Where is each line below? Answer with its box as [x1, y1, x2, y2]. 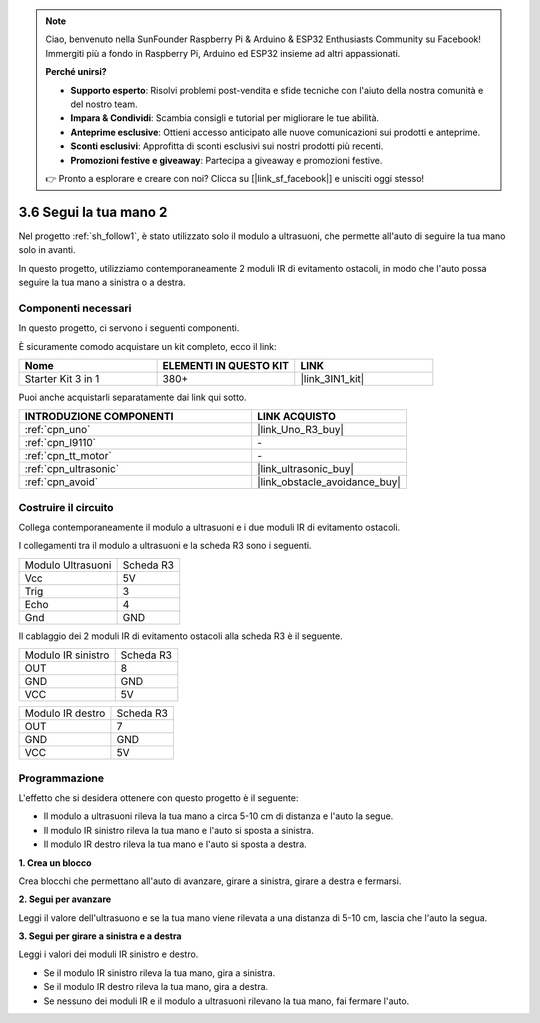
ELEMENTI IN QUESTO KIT [162, 358, 290, 372]
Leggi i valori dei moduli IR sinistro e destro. [18, 948, 199, 960]
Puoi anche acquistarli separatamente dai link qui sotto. [18, 391, 247, 403]
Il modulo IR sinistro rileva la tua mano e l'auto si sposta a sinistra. [43, 824, 314, 836]
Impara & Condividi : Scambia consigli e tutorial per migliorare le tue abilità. [70, 112, 380, 124]
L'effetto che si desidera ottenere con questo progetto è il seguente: [18, 791, 299, 804]
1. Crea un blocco [18, 856, 92, 869]
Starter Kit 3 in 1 [24, 371, 100, 385]
